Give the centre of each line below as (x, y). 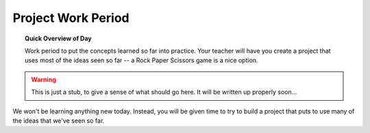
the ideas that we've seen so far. (59, 121)
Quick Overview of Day (58, 38)
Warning (44, 80)
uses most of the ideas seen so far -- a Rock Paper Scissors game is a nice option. (141, 60)
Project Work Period (71, 18)
